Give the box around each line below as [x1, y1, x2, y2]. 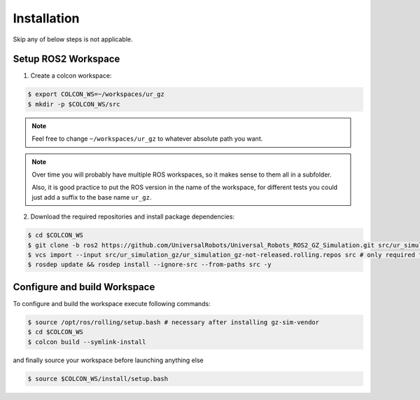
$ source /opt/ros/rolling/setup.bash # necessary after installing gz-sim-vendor [27, 318, 320, 326]
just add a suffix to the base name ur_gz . [31, 193, 152, 201]
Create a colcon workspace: [30, 71, 112, 80]
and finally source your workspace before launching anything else [13, 356, 204, 364]
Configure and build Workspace [13, 281, 155, 293]
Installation [13, 11, 80, 26]
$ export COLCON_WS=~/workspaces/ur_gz [27, 90, 164, 98]
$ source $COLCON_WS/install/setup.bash [27, 375, 168, 382]
